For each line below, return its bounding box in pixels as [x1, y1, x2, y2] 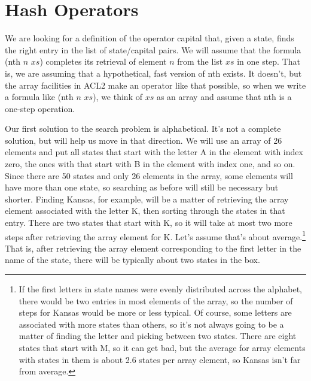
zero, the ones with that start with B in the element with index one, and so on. [5, 158, 295, 170]
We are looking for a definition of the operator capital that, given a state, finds [5, 32, 294, 44]
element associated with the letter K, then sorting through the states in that [5, 204, 285, 217]
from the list [177, 55, 223, 68]
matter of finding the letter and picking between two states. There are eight [19, 329, 297, 342]
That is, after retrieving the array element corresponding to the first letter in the [5, 241, 301, 254]
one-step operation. [5, 102, 75, 114]
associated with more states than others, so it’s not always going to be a [19, 317, 284, 330]
